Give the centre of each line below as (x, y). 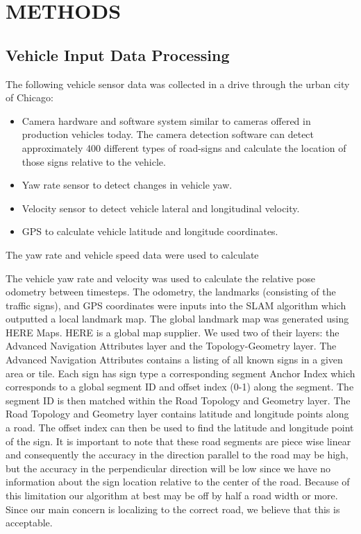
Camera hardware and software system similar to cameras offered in (166, 120)
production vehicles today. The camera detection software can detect (168, 134)
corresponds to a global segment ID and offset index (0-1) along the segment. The (180, 387)
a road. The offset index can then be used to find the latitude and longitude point (180, 428)
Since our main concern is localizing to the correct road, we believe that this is (173, 509)
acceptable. (29, 523)
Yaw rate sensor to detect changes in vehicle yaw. (127, 185)
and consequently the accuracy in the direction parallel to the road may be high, (177, 455)
